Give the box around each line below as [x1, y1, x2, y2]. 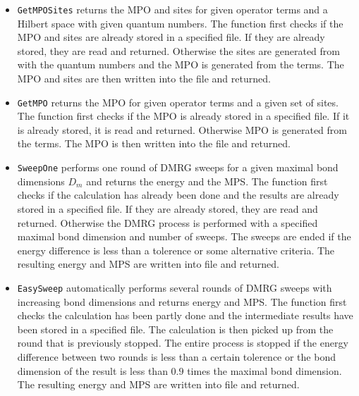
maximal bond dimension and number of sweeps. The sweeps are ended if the [17, 229, 351, 244]
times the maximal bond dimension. [187, 363, 342, 378]
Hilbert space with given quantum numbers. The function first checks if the [17, 16, 343, 30]
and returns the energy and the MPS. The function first [86, 173, 328, 188]
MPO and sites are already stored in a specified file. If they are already [17, 30, 325, 44]
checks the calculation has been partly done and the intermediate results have [17, 308, 353, 323]
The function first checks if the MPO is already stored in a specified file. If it [17, 109, 350, 123]
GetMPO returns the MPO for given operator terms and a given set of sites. [17, 94, 339, 109]
